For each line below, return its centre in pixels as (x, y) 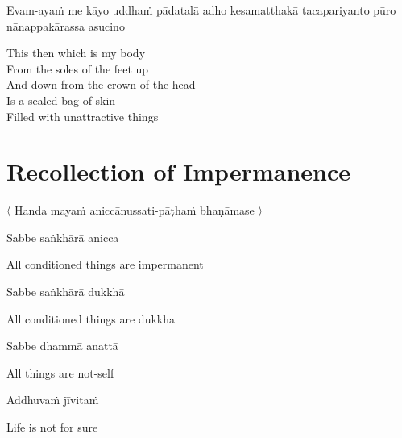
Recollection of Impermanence (179, 171)
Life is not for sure (52, 427)
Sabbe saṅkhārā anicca (63, 237)
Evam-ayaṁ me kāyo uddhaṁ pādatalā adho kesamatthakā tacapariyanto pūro (201, 10)
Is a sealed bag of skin (61, 100)
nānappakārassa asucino (66, 25)
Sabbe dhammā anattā (62, 346)
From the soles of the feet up (78, 68)
